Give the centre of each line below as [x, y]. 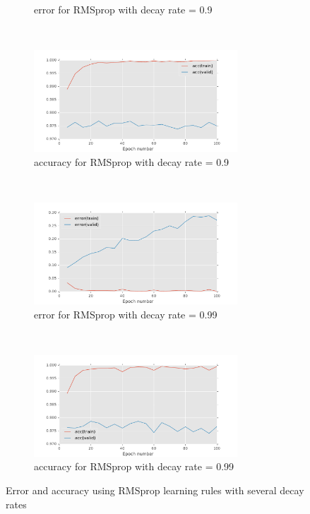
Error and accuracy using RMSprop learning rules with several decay [155, 490]
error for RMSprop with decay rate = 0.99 [126, 314]
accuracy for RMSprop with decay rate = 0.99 [134, 466]
